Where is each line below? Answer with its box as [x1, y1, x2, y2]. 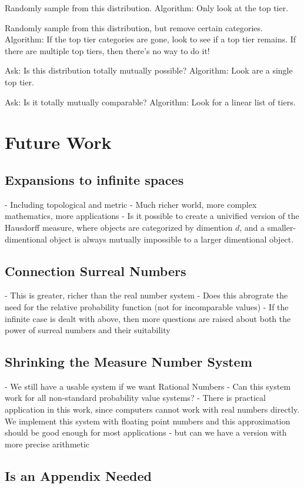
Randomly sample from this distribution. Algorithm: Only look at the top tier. [5, 2, 289, 14]
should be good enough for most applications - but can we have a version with [5, 426, 287, 439]
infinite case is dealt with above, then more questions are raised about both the [5, 312, 291, 324]
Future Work [5, 130, 112, 154]
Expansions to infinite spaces [5, 170, 184, 188]
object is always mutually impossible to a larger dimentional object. [49, 233, 294, 245]
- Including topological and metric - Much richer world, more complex [5, 198, 257, 210]
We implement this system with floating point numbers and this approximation [5, 414, 290, 427]
